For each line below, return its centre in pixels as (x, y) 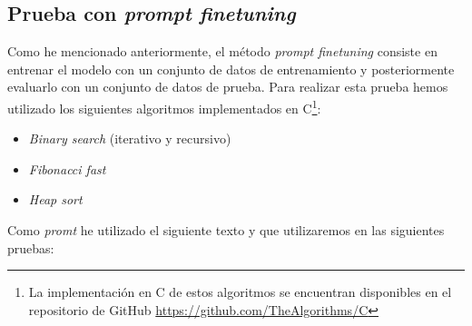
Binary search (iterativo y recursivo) (130, 138)
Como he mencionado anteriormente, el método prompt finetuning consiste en (222, 51)
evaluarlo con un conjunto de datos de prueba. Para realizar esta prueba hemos (228, 87)
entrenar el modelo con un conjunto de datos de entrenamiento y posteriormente (231, 69)
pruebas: (31, 247)
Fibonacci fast (67, 168)
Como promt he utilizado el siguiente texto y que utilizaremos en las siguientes (226, 230)
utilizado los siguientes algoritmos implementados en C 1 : (164, 106)
